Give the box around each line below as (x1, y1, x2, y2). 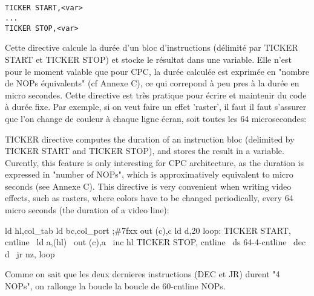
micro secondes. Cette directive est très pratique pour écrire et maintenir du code (5, 88, 307, 101)
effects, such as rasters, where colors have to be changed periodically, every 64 (5, 191, 293, 204)
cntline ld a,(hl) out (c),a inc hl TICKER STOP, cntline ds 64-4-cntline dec (5, 236, 306, 248)
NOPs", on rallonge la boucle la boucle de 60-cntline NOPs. (5, 280, 226, 292)
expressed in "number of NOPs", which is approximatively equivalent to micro (5, 168, 293, 181)
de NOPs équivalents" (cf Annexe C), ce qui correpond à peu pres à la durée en (5, 77, 299, 89)
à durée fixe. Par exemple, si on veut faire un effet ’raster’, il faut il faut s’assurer (5, 100, 307, 113)
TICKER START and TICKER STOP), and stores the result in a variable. (5, 144, 284, 157)
